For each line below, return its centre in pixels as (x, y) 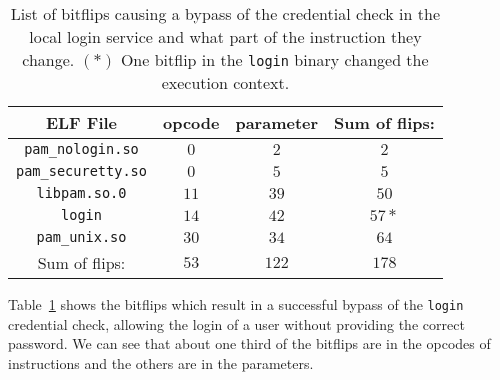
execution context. (225, 82)
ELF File (81, 122)
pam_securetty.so (81, 171)
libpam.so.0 (81, 193)
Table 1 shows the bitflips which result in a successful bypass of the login (236, 304)
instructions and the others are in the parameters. (161, 362)
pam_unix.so (81, 237)
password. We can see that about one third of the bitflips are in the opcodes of (249, 343)
